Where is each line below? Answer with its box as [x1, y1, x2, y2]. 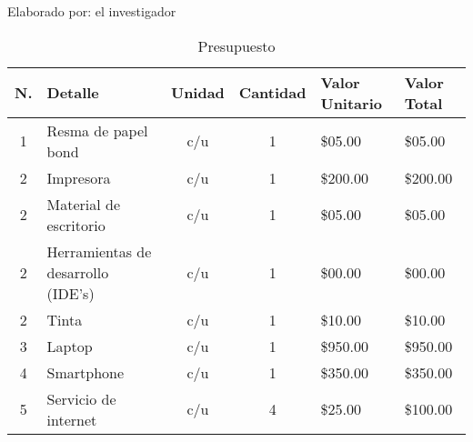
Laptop [46, 335, 93, 357]
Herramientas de [46, 240, 152, 262]
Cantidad [238, 82, 307, 104]
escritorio [46, 214, 106, 236]
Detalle [46, 82, 99, 104]
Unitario [320, 92, 382, 114]
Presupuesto [197, 35, 276, 56]
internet [46, 408, 97, 430]
